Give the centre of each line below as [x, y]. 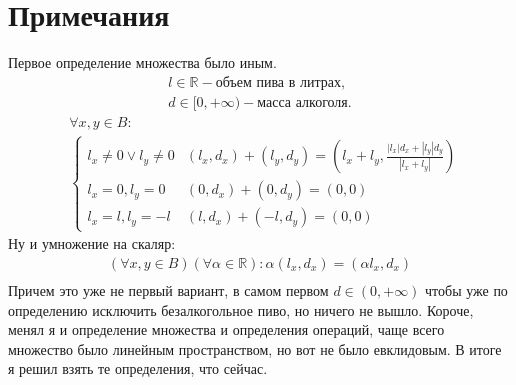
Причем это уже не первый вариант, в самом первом [168, 290]
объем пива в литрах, [280, 82]
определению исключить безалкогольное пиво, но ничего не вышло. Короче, [241, 309]
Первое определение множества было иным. [142, 62]
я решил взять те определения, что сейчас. [138, 368]
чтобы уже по [466, 290]
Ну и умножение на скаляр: [92, 243]
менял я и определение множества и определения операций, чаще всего [226, 329]
